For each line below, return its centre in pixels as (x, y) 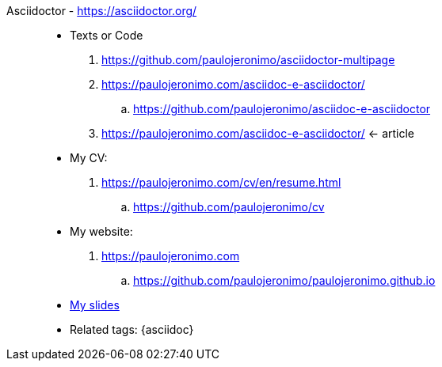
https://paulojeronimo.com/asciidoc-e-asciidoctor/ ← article (258, 133)
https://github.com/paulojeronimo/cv (229, 207)
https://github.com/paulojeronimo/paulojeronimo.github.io (284, 280)
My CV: (89, 158)
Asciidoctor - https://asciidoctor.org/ (102, 11)
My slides (95, 305)
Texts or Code (107, 35)
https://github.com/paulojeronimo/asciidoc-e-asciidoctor (282, 109)
